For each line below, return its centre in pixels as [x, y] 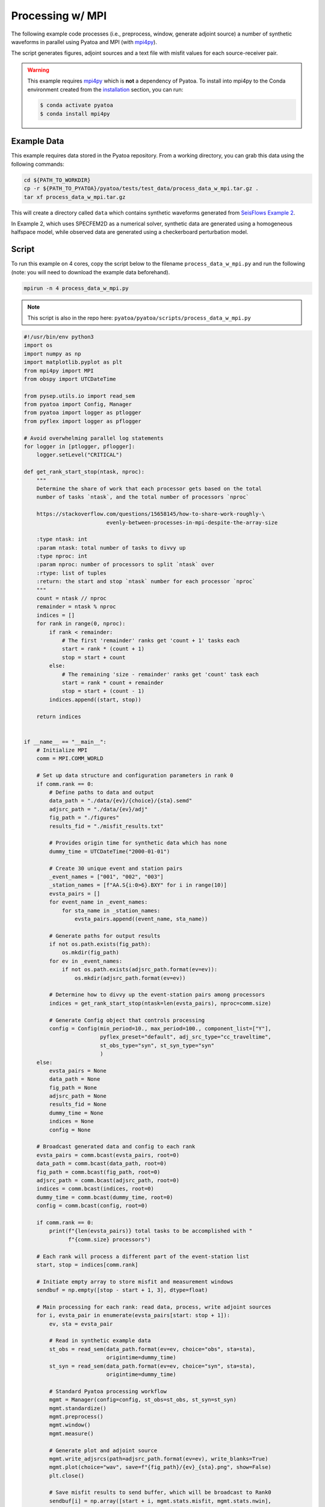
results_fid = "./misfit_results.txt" [106, 826]
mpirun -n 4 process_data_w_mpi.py [76, 288]
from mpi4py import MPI [59, 370]
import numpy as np [52, 354]
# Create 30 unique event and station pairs [116, 868]
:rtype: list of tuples [71, 573]
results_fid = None [78, 1104]
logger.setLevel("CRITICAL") [79, 455]
